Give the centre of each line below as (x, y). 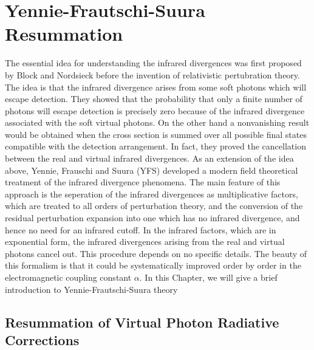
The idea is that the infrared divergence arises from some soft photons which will (156, 87)
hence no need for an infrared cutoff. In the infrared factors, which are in (141, 229)
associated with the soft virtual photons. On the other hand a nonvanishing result (157, 122)
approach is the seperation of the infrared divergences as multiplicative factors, (152, 194)
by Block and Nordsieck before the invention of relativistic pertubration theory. (152, 74)
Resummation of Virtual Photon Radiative (142, 322)
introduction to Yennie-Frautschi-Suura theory (91, 289)
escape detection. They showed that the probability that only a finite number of (154, 99)
